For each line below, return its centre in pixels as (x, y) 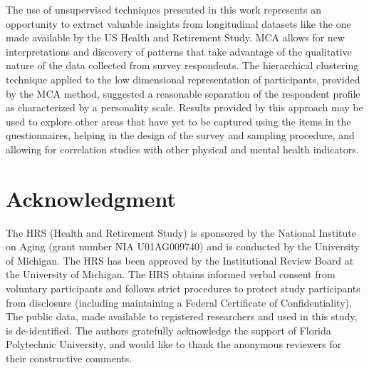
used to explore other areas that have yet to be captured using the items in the (178, 121)
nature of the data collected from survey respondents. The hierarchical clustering (182, 65)
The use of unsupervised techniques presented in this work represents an (163, 9)
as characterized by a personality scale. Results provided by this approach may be (184, 107)
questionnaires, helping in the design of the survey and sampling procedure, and (180, 135)
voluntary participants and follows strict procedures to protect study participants (183, 288)
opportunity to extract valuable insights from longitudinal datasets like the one (178, 23)
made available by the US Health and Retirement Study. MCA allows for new (175, 37)
